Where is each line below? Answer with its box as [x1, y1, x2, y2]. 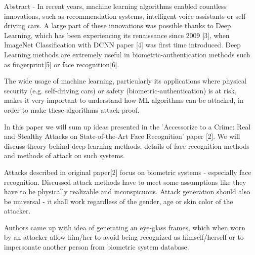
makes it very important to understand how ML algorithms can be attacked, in [4, 95, 244, 105]
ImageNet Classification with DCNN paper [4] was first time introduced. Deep [4, 40, 241, 50]
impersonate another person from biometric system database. [4, 242, 189, 252]
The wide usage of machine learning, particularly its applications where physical [4, 76, 247, 86]
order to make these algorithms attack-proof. [4, 104, 140, 115]
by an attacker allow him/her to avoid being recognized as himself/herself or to [4, 232, 244, 242]
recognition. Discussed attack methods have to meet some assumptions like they [4, 176, 246, 187]
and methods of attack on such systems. [4, 150, 125, 161]
